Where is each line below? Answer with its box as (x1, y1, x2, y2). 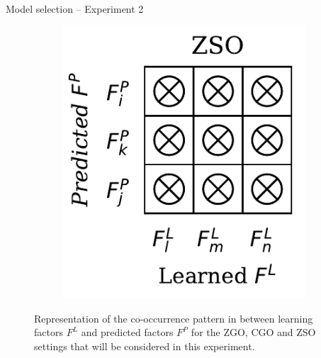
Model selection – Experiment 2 (6, 1, 144, 16)
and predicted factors (81, 325, 174, 340)
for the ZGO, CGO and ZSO (191, 325, 316, 340)
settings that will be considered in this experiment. (34, 338, 255, 353)
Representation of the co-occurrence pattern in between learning (34, 311, 313, 325)
